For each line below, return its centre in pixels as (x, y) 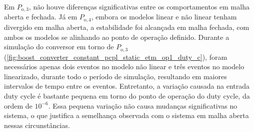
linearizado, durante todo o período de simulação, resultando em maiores (115, 76)
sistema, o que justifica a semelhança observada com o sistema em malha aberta (126, 115)
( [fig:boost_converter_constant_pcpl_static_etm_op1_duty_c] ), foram (116, 57)
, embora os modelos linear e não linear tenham (164, 17)
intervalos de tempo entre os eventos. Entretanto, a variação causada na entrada (127, 86)
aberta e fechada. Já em (41, 17)
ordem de (18, 105)
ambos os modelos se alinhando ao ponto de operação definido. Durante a (117, 37)
